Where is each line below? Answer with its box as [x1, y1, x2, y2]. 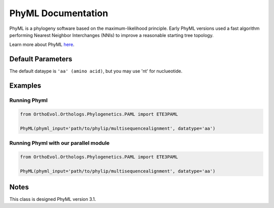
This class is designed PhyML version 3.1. [9, 196, 96, 202]
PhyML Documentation [9, 8, 109, 19]
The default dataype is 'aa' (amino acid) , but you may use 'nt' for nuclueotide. [9, 68, 183, 74]
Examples [9, 81, 42, 90]
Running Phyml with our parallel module [9, 139, 110, 146]
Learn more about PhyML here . [9, 41, 75, 48]
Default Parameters [9, 55, 73, 63]
